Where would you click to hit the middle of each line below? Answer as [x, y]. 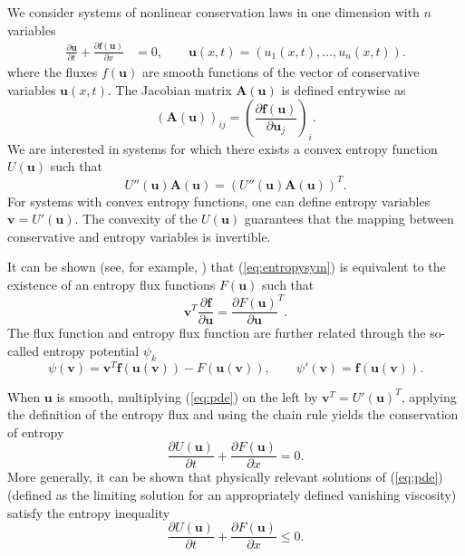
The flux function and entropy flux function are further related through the [217, 333]
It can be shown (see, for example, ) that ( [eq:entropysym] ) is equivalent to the [227, 267]
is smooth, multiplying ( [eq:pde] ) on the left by [187, 396]
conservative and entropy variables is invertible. [139, 236]
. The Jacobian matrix [170, 89]
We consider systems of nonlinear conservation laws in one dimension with [213, 12]
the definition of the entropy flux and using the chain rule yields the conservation [233, 414]
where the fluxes [53, 71]
